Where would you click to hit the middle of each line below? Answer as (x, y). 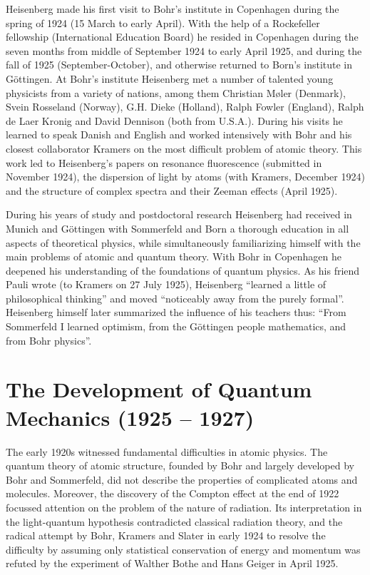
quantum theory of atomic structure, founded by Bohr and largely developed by (180, 465)
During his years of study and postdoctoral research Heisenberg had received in (179, 214)
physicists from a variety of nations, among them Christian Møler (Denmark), (176, 92)
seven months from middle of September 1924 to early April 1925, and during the (184, 50)
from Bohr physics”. (49, 340)
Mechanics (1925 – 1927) (130, 417)
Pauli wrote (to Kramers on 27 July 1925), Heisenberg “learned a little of (166, 284)
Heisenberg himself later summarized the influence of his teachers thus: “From (176, 312)
